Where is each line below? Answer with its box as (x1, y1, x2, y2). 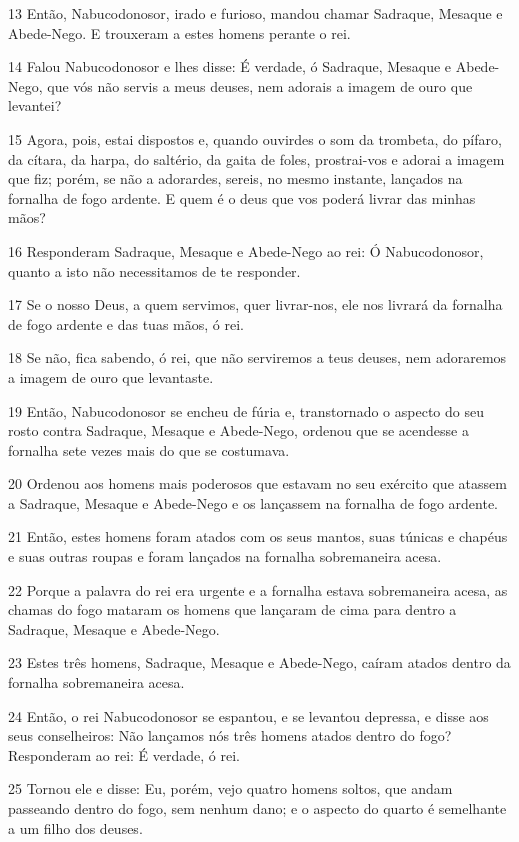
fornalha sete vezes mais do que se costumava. (8, 439, 290, 460)
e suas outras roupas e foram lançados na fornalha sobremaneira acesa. (8, 546, 442, 567)
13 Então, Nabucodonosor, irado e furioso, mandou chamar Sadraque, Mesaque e (8, 3, 503, 23)
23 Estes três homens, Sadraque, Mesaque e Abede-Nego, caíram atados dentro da (8, 652, 511, 673)
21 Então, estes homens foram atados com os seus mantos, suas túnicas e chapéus (8, 526, 508, 547)
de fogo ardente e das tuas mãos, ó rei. (8, 313, 244, 334)
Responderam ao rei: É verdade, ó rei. (8, 744, 241, 765)
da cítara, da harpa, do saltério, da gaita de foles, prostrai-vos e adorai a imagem (8, 148, 505, 169)
